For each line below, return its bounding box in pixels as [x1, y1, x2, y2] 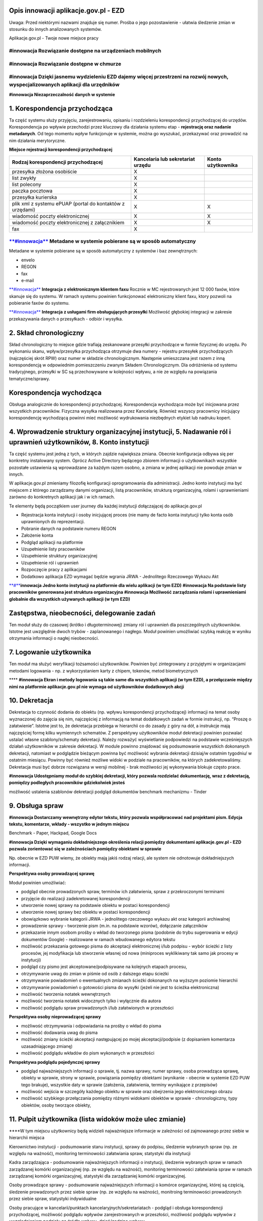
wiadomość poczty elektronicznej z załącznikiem [12, 219, 125, 226]
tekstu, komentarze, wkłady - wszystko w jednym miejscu [9, 821, 129, 827]
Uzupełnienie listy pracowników [21, 546, 85, 552]
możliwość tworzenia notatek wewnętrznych [21, 991, 111, 997]
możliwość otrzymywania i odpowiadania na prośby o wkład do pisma [21, 1023, 162, 1029]
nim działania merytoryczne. [9, 137, 66, 144]
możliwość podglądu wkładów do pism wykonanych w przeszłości [21, 1050, 154, 1056]
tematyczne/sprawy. [9, 376, 51, 381]
